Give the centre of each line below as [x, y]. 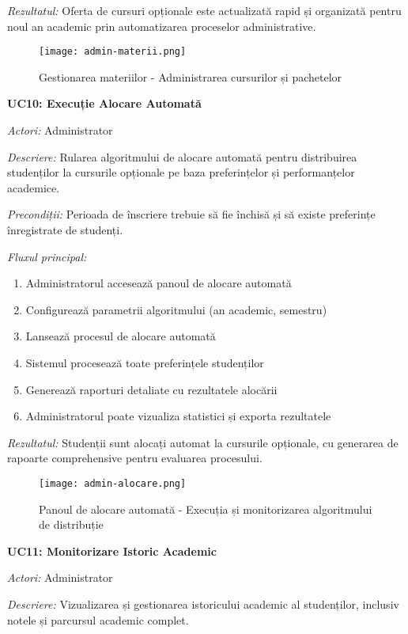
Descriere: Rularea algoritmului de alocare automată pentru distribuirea [182, 156]
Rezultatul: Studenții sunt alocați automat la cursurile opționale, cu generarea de [203, 442]
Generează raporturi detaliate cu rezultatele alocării [151, 389]
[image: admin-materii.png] [113, 52]
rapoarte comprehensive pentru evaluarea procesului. [135, 458]
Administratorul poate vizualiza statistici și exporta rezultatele [178, 416]
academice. [34, 187]
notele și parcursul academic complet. [98, 619]
